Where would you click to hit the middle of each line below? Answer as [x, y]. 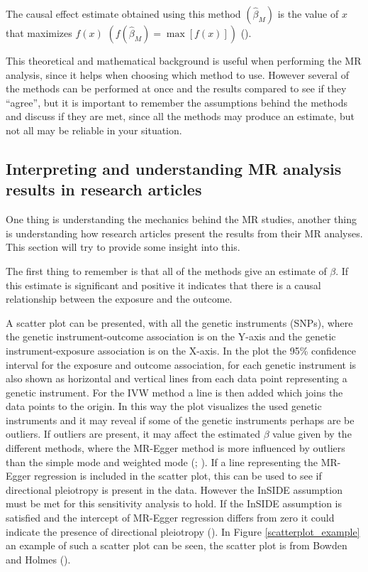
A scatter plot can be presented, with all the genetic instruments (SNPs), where [179, 322]
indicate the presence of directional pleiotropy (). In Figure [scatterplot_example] [183, 531]
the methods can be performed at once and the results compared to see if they [176, 88]
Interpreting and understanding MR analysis [174, 168]
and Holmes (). [38, 559]
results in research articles [104, 189]
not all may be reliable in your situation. [94, 130]
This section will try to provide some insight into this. [123, 247]
